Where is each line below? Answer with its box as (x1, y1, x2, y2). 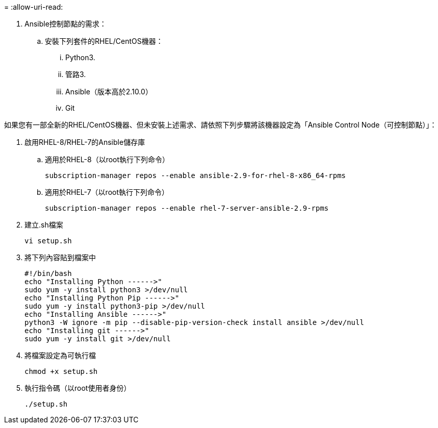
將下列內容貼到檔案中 (24, 253, 96, 262)
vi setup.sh (24, 237, 72, 245)
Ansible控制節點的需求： (24, 19, 107, 28)
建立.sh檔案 (24, 220, 63, 229)
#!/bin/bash (24, 269, 72, 278)
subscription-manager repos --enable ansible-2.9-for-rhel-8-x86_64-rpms (45, 171, 346, 180)
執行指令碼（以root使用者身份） (24, 384, 131, 392)
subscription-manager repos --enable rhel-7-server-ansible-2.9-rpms (45, 204, 329, 212)
